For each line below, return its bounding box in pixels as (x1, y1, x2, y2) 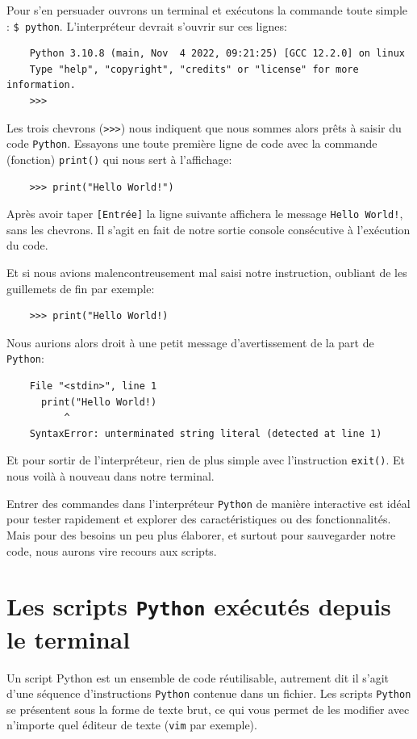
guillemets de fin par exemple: (6, 279, 155, 296)
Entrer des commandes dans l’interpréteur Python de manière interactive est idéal (6, 494, 411, 511)
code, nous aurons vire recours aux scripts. (6, 542, 217, 559)
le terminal (6, 622, 131, 655)
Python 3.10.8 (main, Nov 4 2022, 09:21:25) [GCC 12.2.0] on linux (29, 48, 405, 60)
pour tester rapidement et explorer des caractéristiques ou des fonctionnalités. (6, 510, 391, 527)
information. (6, 79, 76, 91)
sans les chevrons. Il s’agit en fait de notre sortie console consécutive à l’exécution (6, 220, 411, 237)
